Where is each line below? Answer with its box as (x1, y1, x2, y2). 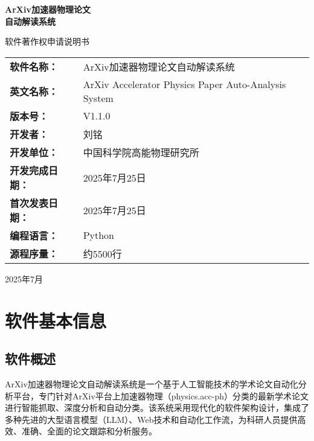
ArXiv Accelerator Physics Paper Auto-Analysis (83, 77, 286, 91)
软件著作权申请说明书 (5, 35, 89, 48)
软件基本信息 (5, 308, 107, 332)
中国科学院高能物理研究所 (83, 145, 199, 159)
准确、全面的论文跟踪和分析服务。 (21, 425, 157, 437)
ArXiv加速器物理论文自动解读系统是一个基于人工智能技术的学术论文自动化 (5, 377, 298, 390)
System (83, 90, 114, 105)
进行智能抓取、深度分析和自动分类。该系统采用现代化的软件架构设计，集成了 (5, 401, 309, 414)
